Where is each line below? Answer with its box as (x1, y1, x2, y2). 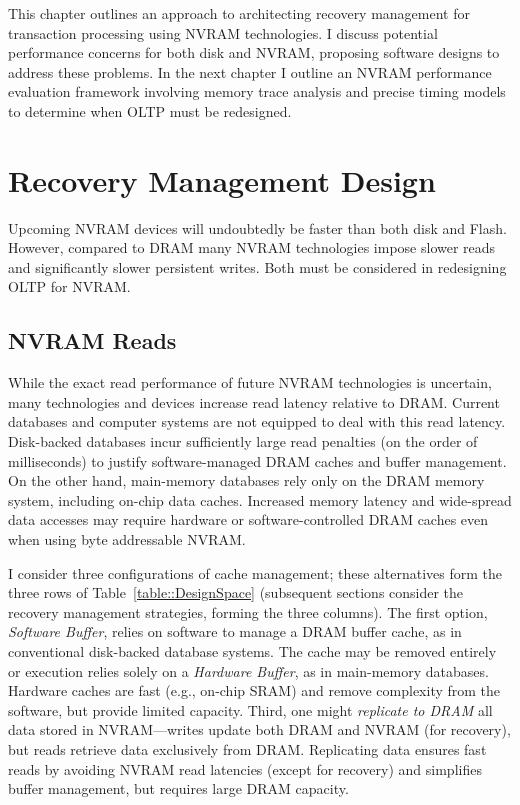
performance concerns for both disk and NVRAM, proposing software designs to (8, 42, 500, 63)
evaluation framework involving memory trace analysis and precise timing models (8, 81, 506, 102)
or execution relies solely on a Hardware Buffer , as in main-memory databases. (8, 660, 489, 681)
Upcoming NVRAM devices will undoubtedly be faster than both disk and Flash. (8, 217, 507, 238)
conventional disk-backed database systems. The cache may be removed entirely (8, 640, 497, 661)
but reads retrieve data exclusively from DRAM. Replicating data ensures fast (8, 738, 487, 759)
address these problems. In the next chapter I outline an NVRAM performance (8, 61, 492, 82)
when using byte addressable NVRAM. (8, 529, 246, 550)
